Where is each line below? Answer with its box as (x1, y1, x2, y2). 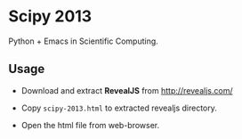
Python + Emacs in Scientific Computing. (8, 36, 159, 46)
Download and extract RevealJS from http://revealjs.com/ (20, 85, 233, 95)
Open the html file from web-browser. (20, 119, 160, 130)
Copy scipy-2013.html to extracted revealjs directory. (20, 102, 217, 113)
